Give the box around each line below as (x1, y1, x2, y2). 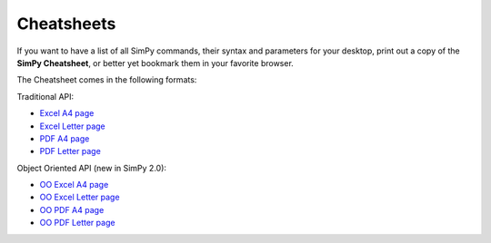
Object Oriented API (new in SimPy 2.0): (16, 162, 167, 173)
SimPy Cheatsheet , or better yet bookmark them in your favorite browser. (16, 57, 295, 68)
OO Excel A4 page (39, 180, 109, 190)
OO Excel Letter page (39, 191, 120, 203)
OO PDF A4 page (39, 204, 105, 215)
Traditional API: (16, 91, 75, 102)
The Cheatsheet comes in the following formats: (16, 74, 197, 85)
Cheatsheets (16, 14, 116, 34)
